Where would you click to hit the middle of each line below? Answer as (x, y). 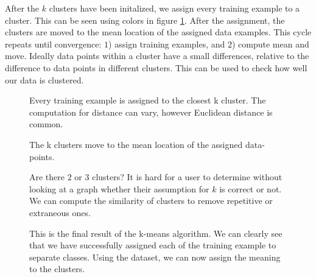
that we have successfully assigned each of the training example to (153, 245)
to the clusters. (57, 269)
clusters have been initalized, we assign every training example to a (174, 8)
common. (46, 124)
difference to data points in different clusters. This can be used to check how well (156, 67)
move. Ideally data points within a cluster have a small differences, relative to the (157, 56)
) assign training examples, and (167, 44)
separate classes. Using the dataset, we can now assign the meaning (155, 257)
